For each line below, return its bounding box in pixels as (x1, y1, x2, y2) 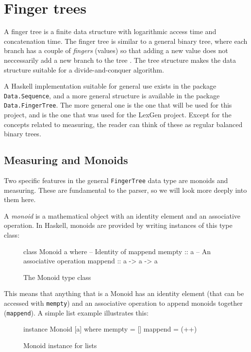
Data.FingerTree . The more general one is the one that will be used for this (4, 100, 232, 110)
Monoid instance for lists (23, 340, 97, 350)
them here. (4, 194, 36, 204)
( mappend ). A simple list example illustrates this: (4, 307, 149, 317)
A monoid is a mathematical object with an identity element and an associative (4, 210, 241, 221)
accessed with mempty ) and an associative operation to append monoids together (4, 297, 243, 308)
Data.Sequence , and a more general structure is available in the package (4, 90, 220, 100)
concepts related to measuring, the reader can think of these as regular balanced (4, 119, 243, 129)
